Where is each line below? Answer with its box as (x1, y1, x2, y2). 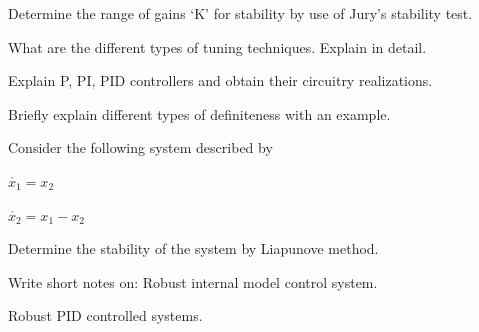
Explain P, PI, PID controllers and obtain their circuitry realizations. (8, 70, 433, 91)
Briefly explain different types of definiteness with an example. (8, 103, 391, 124)
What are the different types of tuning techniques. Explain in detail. (8, 36, 427, 57)
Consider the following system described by (8, 137, 273, 158)
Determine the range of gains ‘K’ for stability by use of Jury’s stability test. (8, 3, 473, 23)
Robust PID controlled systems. (8, 305, 203, 326)
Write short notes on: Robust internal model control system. (8, 271, 378, 292)
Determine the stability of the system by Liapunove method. (8, 238, 379, 259)
